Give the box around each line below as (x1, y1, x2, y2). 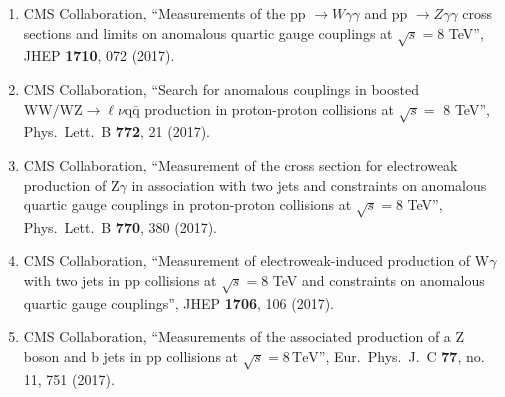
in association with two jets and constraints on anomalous (131, 174, 487, 195)
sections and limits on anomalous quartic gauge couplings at (23, 22, 393, 43)
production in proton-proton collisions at (144, 98, 394, 119)
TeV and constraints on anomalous (272, 270, 485, 291)
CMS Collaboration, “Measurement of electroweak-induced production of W (23, 250, 490, 271)
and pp (364, 3, 408, 23)
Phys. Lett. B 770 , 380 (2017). (23, 216, 218, 237)
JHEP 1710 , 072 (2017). (23, 45, 175, 66)
